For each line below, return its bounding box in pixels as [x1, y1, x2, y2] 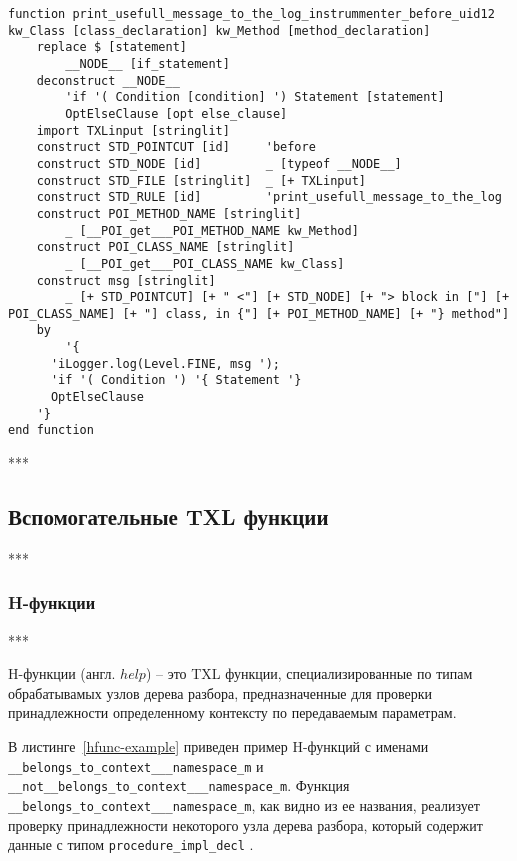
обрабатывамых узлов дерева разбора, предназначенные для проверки [8, 682, 432, 703]
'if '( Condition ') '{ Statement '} [50, 373, 302, 388]
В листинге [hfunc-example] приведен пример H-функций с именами [8, 736, 429, 757]
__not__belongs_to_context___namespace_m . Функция [8, 775, 350, 796]
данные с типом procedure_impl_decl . [8, 834, 254, 855]
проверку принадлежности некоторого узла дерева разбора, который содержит [8, 814, 483, 835]
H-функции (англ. [8, 663, 116, 684]
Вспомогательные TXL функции [8, 501, 329, 532]
